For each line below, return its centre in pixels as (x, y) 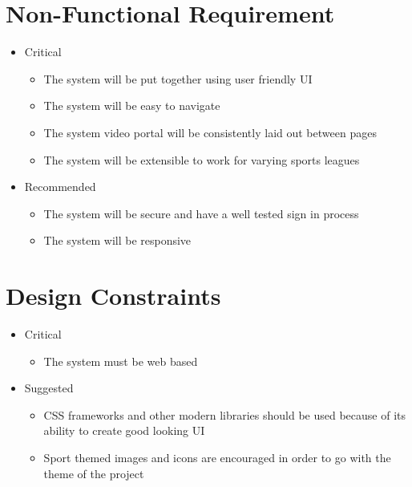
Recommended (60, 187)
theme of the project (94, 473)
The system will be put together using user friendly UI (178, 78)
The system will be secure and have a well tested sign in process (201, 213)
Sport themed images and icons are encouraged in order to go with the (217, 457)
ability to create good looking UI (124, 430)
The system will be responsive (117, 240)
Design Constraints (113, 296)
